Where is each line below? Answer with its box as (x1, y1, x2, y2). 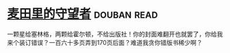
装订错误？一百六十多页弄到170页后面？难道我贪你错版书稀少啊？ (18, 38, 203, 46)
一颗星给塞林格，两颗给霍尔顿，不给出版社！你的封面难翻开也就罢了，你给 (7, 30, 217, 38)
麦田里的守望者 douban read (7, 6, 158, 22)
